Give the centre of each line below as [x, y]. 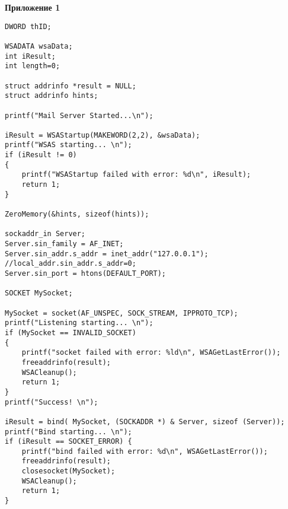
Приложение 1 [33, 7]
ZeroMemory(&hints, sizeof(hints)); [77, 214]
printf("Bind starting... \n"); [68, 432]
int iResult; [30, 56]
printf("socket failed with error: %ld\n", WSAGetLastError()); [151, 353]
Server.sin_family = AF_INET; [64, 244]
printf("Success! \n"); [52, 402]
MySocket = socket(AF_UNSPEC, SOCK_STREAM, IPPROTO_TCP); [121, 313]
